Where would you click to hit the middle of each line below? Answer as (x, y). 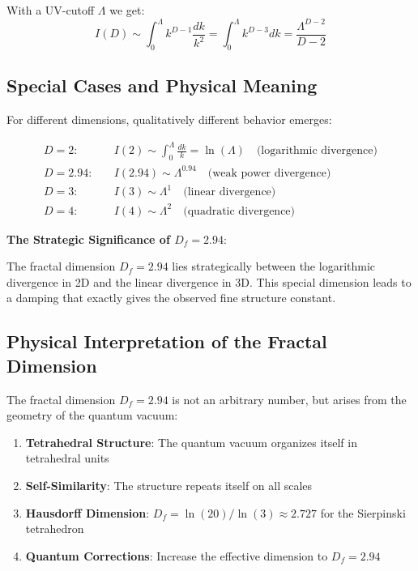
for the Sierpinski (363, 512)
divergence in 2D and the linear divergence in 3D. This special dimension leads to (209, 281)
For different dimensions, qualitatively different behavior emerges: (169, 119)
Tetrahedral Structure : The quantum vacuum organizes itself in (191, 442)
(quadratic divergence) (239, 211)
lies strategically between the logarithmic (274, 266)
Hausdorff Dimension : (87, 512)
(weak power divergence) (269, 173)
